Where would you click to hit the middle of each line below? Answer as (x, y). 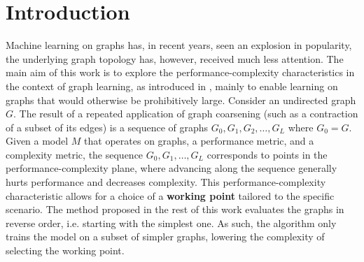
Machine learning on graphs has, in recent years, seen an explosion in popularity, (179, 45)
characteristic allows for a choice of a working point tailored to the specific (170, 195)
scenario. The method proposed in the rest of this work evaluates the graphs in (175, 209)
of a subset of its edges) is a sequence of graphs (107, 127)
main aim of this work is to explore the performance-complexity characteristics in (180, 72)
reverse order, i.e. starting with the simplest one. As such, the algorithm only (171, 223)
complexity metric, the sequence (75, 154)
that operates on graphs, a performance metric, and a (199, 141)
